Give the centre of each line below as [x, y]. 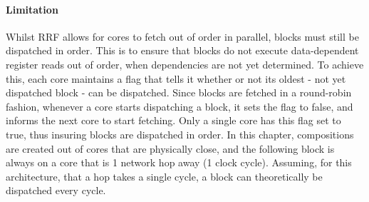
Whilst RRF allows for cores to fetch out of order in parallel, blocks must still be [182, 36]
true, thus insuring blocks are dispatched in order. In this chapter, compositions [180, 134]
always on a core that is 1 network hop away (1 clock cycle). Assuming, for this [179, 162]
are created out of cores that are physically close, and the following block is [170, 148]
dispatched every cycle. [56, 190]
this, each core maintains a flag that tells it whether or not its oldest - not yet [176, 78]
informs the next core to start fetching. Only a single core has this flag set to [173, 120]
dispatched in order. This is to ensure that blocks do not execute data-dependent [182, 50]
